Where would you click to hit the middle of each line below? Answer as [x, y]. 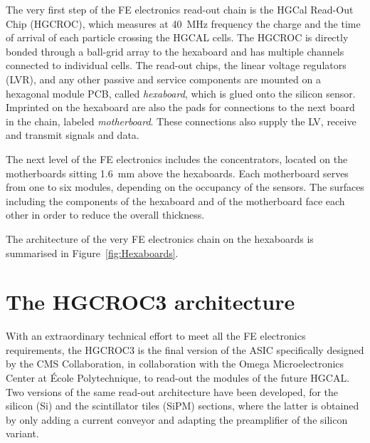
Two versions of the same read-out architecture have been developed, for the [172, 391]
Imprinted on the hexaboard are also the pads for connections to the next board [180, 107]
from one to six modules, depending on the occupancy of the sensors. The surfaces [185, 187]
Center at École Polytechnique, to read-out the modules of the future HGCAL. [178, 377]
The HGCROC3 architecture [150, 302]
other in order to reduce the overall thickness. [105, 215]
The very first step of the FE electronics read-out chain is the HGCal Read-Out [180, 9]
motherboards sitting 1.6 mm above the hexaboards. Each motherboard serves [177, 173]
